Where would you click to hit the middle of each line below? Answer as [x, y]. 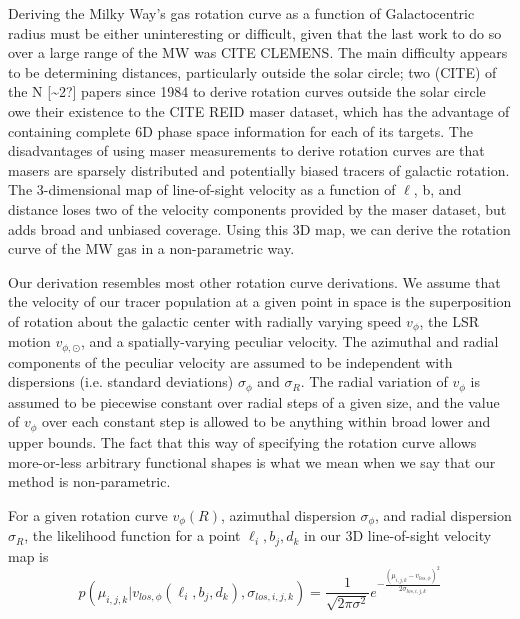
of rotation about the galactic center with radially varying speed [205, 320]
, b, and [437, 189]
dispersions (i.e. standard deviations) [121, 381]
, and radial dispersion [443, 514]
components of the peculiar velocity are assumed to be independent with [230, 361]
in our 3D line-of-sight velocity [398, 535]
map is [28, 555]
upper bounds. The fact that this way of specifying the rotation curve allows [242, 441]
